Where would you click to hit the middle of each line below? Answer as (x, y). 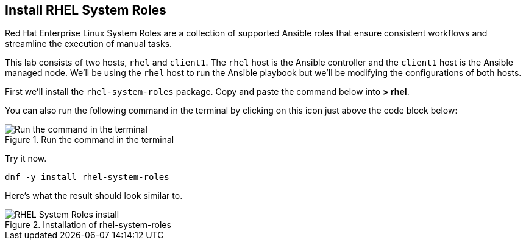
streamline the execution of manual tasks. (89, 44)
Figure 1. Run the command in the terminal (90, 140)
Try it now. (26, 159)
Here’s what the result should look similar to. (94, 196)
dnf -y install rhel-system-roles (87, 177)
